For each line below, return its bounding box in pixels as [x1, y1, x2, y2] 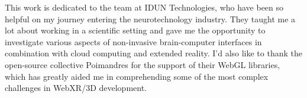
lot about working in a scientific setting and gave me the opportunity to [5, 24, 266, 36]
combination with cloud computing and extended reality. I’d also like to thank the [5, 47, 302, 59]
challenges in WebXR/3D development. [5, 82, 147, 94]
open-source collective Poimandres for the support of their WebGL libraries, [5, 58, 280, 70]
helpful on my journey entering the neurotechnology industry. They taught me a [5, 12, 296, 25]
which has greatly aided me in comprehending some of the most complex [5, 70, 269, 82]
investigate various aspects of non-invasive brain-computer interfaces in [5, 35, 262, 48]
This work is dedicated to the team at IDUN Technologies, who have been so [5, 1, 284, 13]
